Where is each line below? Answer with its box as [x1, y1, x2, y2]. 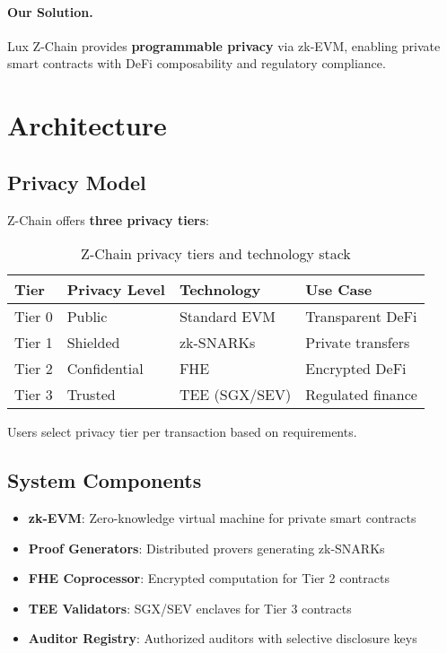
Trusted [66, 384, 116, 405]
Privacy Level [66, 279, 165, 300]
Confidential [66, 358, 144, 379]
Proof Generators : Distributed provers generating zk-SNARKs [28, 538, 385, 557]
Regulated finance [305, 384, 417, 405]
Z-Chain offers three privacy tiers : [7, 210, 209, 229]
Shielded [66, 332, 120, 353]
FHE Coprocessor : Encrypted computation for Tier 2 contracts [28, 569, 390, 588]
